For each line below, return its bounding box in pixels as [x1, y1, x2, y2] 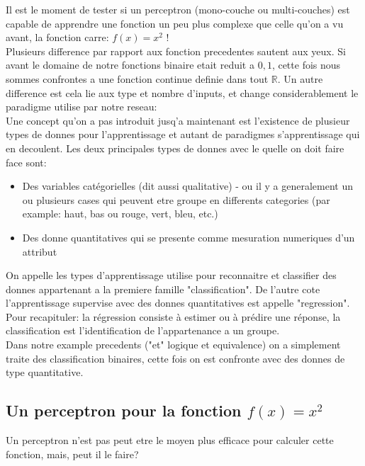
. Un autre [277, 71, 323, 86]
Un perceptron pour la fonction [6, 399, 242, 421]
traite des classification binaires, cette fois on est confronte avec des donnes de [6, 351, 345, 365]
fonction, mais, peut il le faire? [6, 446, 139, 461]
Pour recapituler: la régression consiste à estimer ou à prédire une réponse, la [6, 309, 341, 324]
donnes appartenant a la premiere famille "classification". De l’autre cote [6, 281, 320, 296]
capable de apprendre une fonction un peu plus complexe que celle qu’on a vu [6, 16, 344, 30]
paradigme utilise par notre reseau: [6, 99, 157, 114]
